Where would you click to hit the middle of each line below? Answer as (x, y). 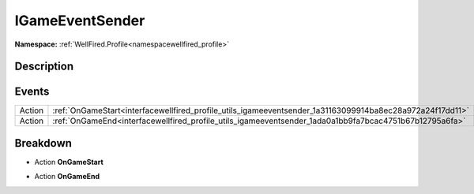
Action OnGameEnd (67, 177)
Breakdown (43, 143)
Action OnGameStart (69, 162)
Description (44, 67)
